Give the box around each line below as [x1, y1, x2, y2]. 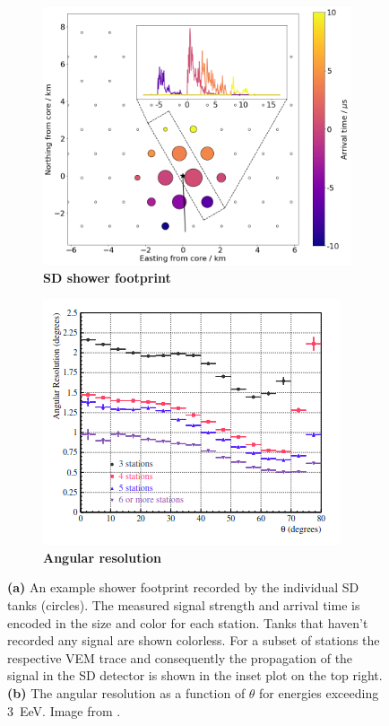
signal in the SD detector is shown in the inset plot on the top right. [7, 666, 383, 685]
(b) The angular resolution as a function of [7, 683, 246, 702]
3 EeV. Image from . [7, 701, 121, 720]
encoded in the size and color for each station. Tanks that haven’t [7, 613, 368, 632]
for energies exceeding [259, 683, 379, 702]
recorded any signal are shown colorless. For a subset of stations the [7, 631, 380, 650]
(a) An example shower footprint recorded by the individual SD [7, 578, 359, 597]
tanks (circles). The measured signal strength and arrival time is [7, 596, 360, 615]
